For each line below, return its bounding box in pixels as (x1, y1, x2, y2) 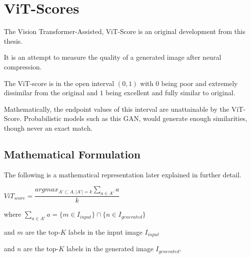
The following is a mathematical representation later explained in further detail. (4, 169, 241, 179)
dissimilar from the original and (4, 87, 98, 98)
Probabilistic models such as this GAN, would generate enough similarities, (24, 113, 248, 123)
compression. (4, 61, 42, 71)
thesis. (4, 35, 23, 46)
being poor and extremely (161, 78, 238, 88)
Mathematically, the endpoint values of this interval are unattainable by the (4, 103, 229, 114)
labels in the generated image (66, 243, 154, 254)
